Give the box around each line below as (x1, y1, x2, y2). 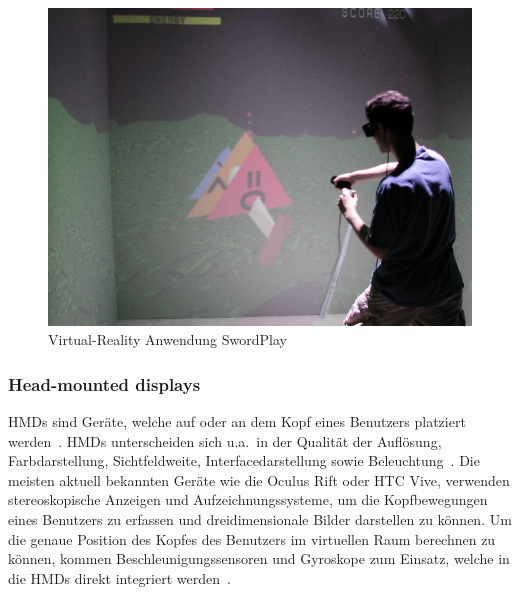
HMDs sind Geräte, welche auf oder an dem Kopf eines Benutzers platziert (8, 410, 466, 431)
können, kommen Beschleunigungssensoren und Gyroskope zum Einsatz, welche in (8, 548, 510, 569)
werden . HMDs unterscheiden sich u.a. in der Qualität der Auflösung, (8, 430, 442, 451)
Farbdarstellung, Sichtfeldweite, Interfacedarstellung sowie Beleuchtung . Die (8, 450, 480, 471)
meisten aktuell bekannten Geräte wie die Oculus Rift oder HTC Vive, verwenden (8, 469, 510, 490)
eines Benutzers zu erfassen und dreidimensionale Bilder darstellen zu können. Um (8, 508, 512, 529)
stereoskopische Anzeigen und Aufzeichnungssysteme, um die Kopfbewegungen (8, 489, 488, 510)
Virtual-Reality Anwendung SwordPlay (48, 329, 287, 350)
